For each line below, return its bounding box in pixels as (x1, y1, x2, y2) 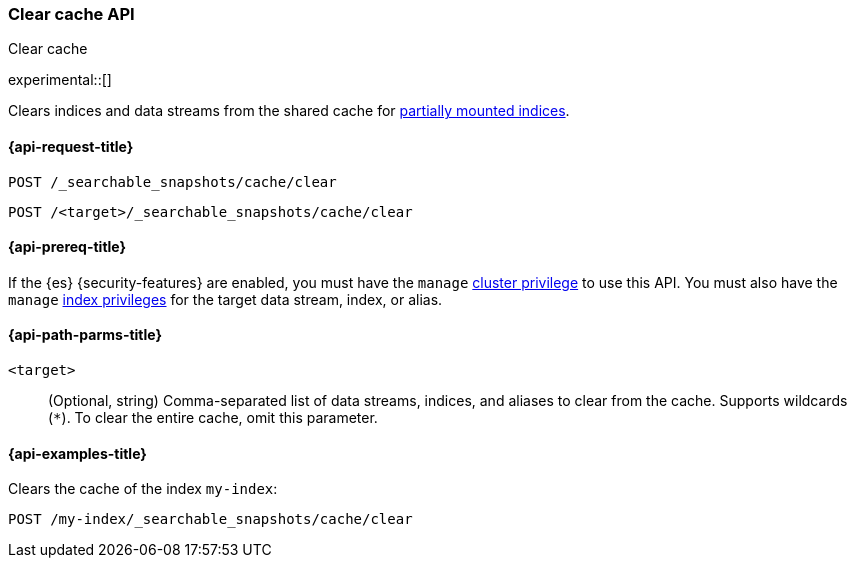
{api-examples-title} (8, 444, 147, 462)
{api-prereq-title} (8, 238, 127, 256)
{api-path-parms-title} (8, 326, 163, 344)
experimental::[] (8, 71, 112, 89)
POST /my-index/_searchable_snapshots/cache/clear (8, 511, 413, 528)
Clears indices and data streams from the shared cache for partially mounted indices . (8, 102, 570, 120)
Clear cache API (8, 4, 135, 24)
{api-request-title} (8, 137, 134, 155)
